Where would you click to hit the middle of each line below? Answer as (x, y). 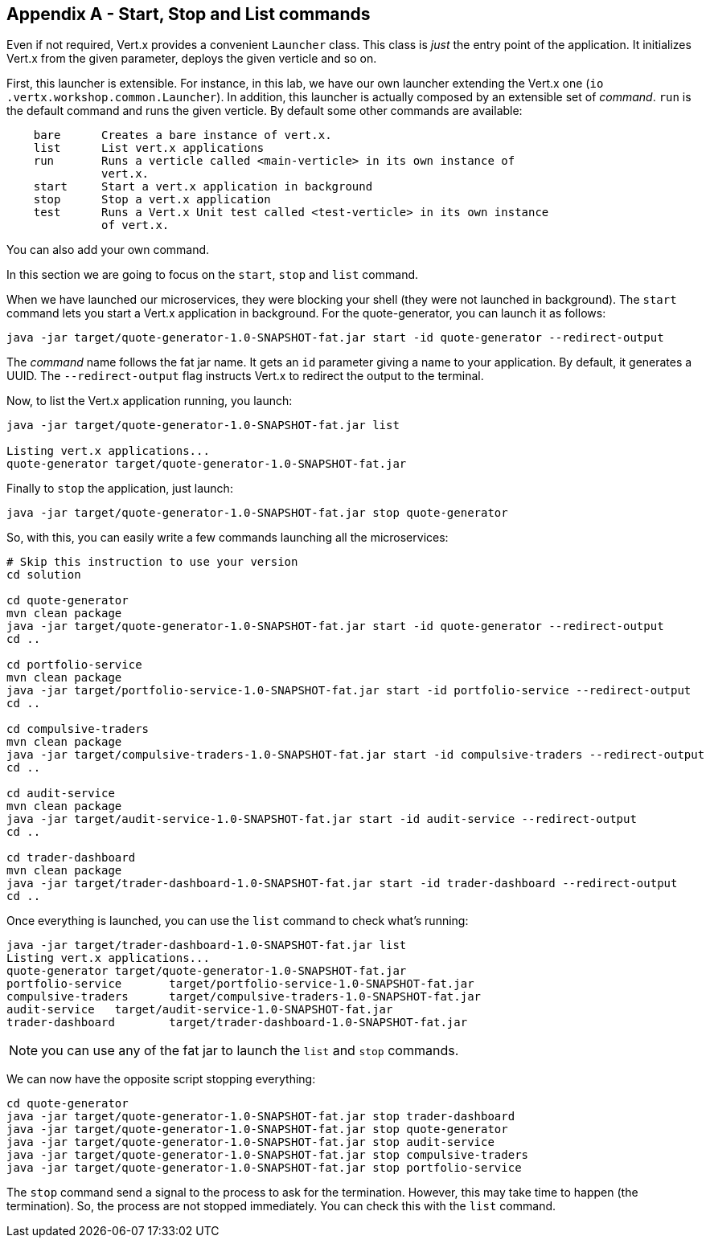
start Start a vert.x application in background (203, 187)
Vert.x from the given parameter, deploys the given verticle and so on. (192, 59)
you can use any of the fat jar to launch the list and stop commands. (250, 1051)
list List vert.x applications (149, 148)
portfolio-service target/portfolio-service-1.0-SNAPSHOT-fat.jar (240, 984)
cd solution (44, 575)
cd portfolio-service (74, 665)
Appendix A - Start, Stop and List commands (189, 14)
